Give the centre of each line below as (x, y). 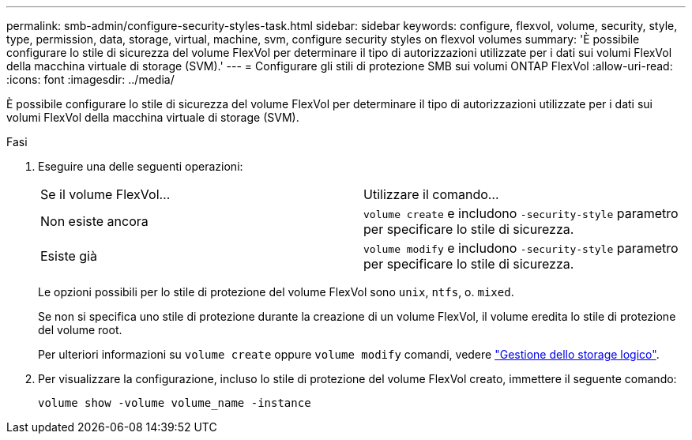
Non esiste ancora (94, 221)
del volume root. (80, 330)
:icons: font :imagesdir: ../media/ (90, 79)
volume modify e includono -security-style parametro (521, 248)
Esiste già (69, 256)
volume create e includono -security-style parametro (521, 213)
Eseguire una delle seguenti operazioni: (141, 166)
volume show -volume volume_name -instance (175, 403)
